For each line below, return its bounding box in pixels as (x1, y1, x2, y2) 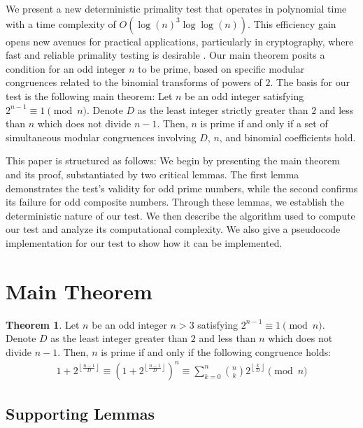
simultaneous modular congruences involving (6, 129, 197, 144)
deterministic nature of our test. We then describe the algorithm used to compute (6, 208, 355, 222)
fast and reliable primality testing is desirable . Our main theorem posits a (6, 48, 325, 62)
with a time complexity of (6, 16, 116, 31)
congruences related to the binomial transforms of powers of (6, 75, 262, 90)
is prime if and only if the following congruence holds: (101, 344, 332, 359)
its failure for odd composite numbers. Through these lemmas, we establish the (6, 194, 344, 209)
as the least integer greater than (50, 331, 188, 345)
